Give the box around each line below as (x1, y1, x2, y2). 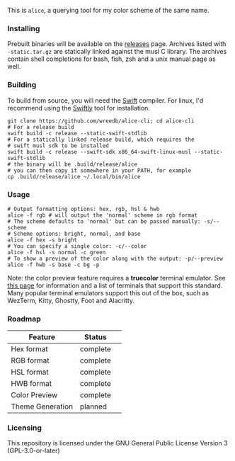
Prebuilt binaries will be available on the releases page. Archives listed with (7, 40, 227, 48)
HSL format (11, 368, 50, 377)
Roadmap (7, 314, 41, 324)
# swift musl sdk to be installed (7, 142, 110, 149)
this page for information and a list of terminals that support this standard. (7, 281, 223, 290)
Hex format (11, 344, 48, 354)
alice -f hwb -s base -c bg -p (7, 261, 100, 268)
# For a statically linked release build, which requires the (7, 136, 195, 143)
